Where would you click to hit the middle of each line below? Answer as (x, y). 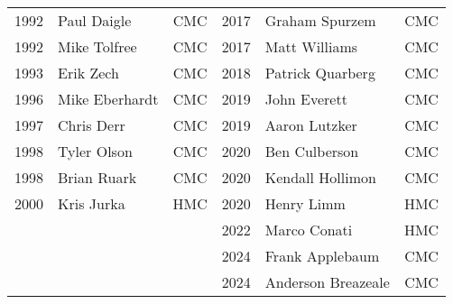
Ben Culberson (312, 151)
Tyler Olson (95, 151)
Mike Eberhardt (108, 99)
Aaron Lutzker (311, 125)
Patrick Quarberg (320, 73)
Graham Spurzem (320, 20)
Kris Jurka (92, 203)
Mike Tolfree (97, 46)
